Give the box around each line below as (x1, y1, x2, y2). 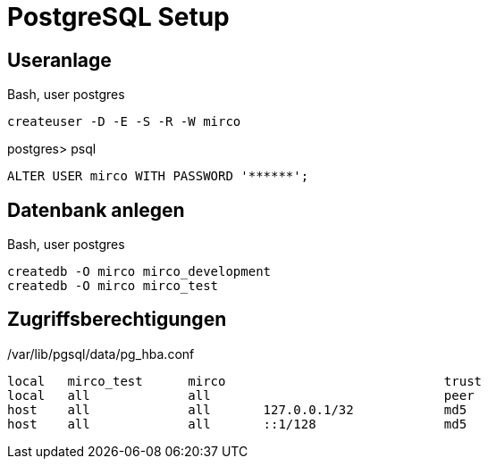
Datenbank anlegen (7, 198, 185, 221)
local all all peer (7, 387, 475, 403)
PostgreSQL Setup (7, 2, 230, 32)
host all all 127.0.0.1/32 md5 (7, 402, 467, 417)
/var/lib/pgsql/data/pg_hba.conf (7, 345, 195, 362)
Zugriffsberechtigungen (7, 308, 227, 331)
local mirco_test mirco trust (7, 373, 483, 388)
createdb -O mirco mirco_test (7, 279, 219, 294)
